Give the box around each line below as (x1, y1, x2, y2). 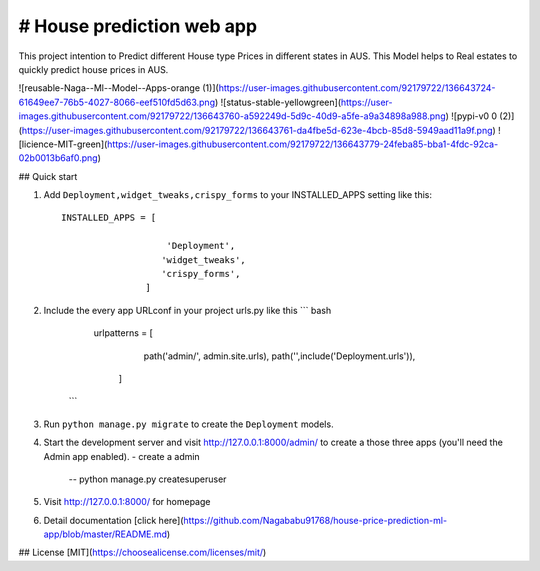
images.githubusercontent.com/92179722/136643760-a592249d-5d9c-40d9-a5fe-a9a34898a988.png (18, 110, 446, 122)
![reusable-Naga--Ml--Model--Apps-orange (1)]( (18, 82, 219, 94)
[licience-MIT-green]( (18, 138, 108, 150)
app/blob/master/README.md (43, 528, 168, 540)
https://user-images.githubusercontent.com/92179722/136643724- (218, 82, 496, 94)
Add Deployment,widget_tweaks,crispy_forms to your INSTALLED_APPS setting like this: (43, 189, 433, 201)
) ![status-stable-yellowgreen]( (214, 96, 342, 108)
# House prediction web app (18, 15, 258, 37)
